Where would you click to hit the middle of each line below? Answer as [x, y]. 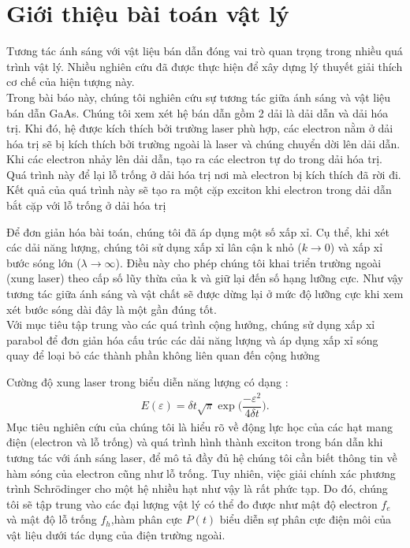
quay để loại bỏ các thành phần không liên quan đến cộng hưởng [163, 355]
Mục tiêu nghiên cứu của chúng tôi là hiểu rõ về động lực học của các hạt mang [200, 426]
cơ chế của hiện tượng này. [71, 82]
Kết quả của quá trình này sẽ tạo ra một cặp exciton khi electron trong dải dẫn [199, 190]
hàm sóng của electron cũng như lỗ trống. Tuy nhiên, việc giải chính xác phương [201, 473]
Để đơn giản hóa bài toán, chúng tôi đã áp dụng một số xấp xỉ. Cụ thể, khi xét [198, 231]
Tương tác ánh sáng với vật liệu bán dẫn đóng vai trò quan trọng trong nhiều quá [205, 51]
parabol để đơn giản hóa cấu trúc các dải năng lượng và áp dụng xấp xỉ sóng [192, 339]
